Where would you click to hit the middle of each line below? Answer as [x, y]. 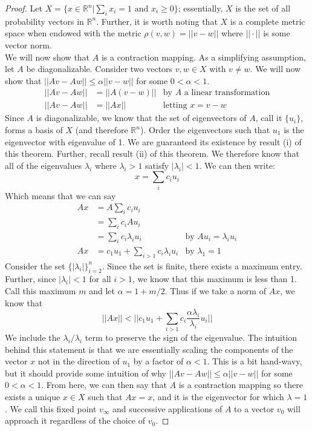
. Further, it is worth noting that [157, 21]
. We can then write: [237, 165]
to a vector [254, 408]
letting [175, 106]
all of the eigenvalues [44, 165]
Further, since [31, 279]
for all [100, 279]
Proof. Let [24, 8]
